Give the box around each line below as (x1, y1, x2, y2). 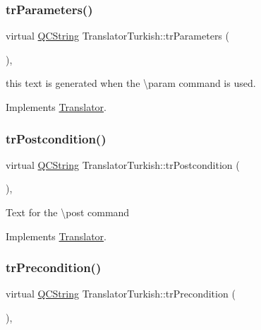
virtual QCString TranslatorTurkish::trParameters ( (6, 28, 229, 43)
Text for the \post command (6, 205, 130, 219)
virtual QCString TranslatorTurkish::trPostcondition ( (6, 157, 240, 172)
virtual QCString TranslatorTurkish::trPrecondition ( (6, 286, 236, 301)
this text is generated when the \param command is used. (6, 76, 256, 90)
